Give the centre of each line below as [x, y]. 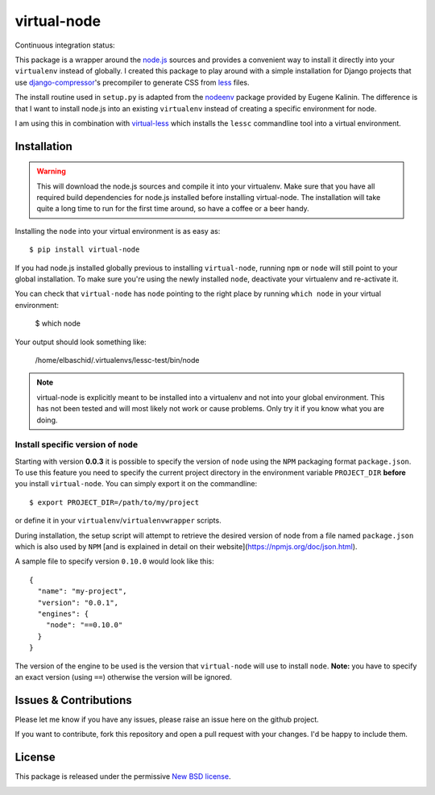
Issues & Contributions [73, 700]
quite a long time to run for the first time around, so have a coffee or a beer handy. [173, 209]
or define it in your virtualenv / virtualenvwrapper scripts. [118, 521]
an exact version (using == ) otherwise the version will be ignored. [124, 676]
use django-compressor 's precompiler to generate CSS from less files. [132, 82]
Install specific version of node [77, 445]
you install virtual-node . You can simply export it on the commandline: [136, 484]
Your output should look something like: [81, 342]
